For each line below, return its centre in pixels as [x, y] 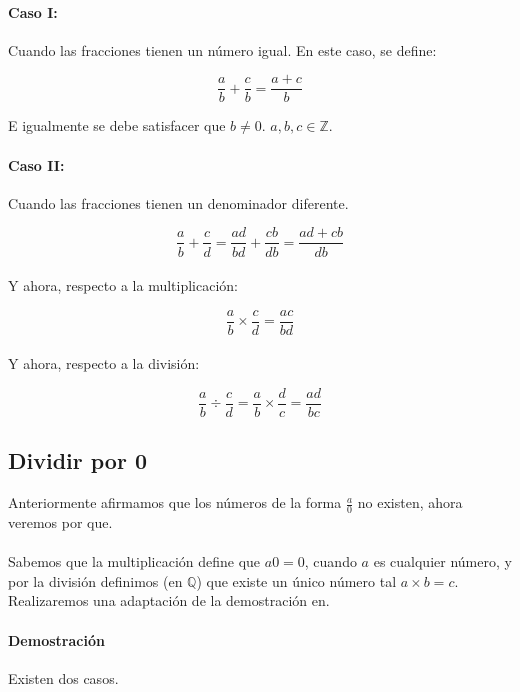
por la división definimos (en [95, 580]
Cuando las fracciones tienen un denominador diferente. [178, 202]
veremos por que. [60, 522]
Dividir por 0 [78, 460]
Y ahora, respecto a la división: [104, 363]
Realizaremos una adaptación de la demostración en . [169, 600]
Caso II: [36, 164]
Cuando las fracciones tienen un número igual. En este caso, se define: [222, 49]
